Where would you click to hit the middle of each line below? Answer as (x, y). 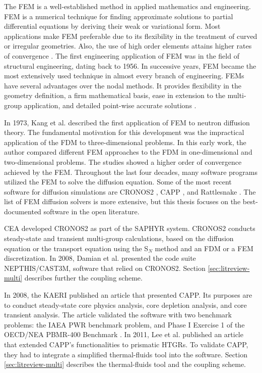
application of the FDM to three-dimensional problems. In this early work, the (125, 142)
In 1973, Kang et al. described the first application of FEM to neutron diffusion (127, 122)
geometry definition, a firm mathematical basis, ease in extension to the (115, 95)
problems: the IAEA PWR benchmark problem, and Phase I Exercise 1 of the (124, 324)
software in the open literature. (91, 211)
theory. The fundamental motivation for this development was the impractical (124, 132)
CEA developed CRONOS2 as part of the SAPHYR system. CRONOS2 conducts (130, 228)
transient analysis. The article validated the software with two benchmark (118, 315)
